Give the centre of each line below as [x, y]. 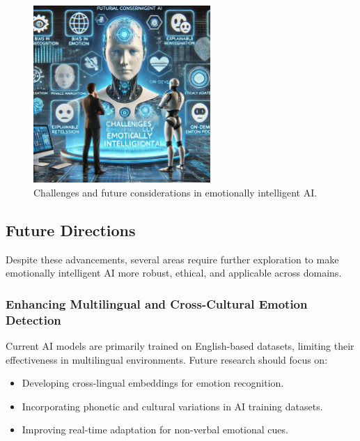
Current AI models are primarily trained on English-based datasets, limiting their [180, 346]
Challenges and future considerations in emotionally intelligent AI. [175, 192]
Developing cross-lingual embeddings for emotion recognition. [153, 383]
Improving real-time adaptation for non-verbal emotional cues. [155, 430]
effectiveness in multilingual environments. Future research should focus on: [167, 359]
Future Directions [71, 230]
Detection [33, 319]
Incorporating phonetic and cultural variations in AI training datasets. [172, 406]
